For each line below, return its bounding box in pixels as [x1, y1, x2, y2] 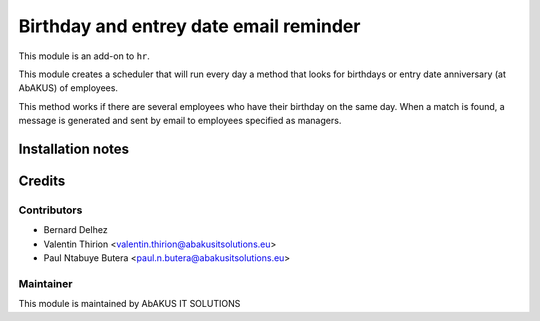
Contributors [18, 203, 83, 217]
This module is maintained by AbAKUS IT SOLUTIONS [18, 298, 241, 310]
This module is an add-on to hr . [18, 50, 150, 62]
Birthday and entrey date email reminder [18, 15, 361, 37]
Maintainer [18, 276, 73, 290]
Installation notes [18, 140, 130, 157]
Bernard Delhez [43, 224, 109, 236]
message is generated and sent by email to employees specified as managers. [18, 115, 342, 127]
